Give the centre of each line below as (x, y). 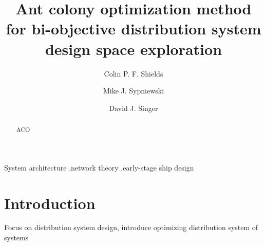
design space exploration (134, 49)
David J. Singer (134, 108)
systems (16, 238)
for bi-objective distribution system (134, 29)
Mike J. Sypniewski (134, 91)
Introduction (50, 203)
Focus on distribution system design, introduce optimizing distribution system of (131, 227)
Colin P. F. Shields (134, 73)
